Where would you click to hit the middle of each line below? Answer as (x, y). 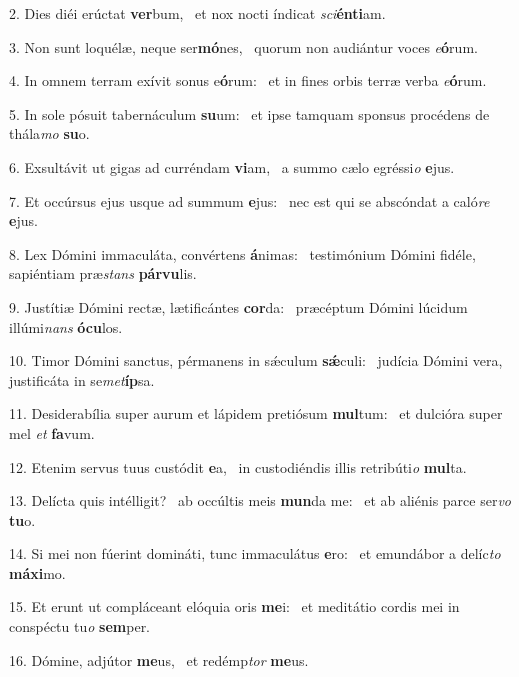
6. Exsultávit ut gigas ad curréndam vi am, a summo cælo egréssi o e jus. (232, 166)
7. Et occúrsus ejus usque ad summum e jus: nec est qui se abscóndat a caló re (249, 200)
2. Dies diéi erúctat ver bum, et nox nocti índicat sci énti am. (197, 13)
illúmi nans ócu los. (66, 326)
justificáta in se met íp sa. (82, 379)
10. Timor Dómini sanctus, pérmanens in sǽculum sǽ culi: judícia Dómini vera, (256, 360)
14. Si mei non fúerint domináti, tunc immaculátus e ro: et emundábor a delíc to (255, 553)
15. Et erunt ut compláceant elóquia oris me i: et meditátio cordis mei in (234, 606)
